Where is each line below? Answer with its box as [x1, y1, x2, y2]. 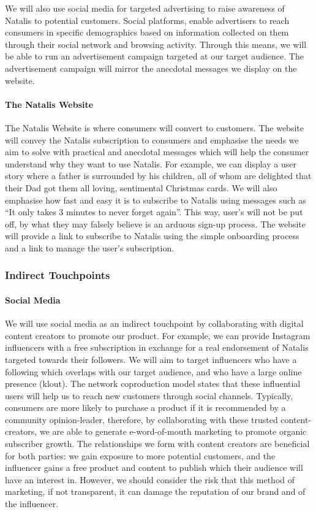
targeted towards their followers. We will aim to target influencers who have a [5, 353, 297, 365]
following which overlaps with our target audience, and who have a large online [5, 365, 302, 378]
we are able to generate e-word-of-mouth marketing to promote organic [39, 425, 307, 438]
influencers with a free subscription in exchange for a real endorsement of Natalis [5, 341, 309, 354]
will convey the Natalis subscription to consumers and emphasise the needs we [5, 133, 299, 146]
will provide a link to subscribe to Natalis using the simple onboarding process [5, 229, 299, 242]
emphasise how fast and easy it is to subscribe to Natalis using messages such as [5, 193, 306, 206]
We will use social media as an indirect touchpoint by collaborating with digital [5, 317, 304, 330]
